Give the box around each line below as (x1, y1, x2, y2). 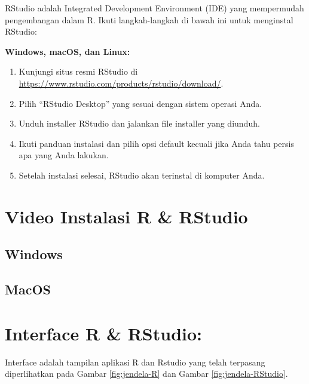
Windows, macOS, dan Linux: (5, 45, 130, 57)
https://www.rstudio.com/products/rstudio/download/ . (19, 76, 224, 89)
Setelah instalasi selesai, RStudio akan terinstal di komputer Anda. (19, 168, 265, 181)
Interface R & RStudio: (5, 321, 202, 345)
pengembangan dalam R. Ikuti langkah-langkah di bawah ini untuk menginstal (5, 13, 293, 26)
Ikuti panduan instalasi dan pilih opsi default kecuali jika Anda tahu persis (19, 137, 294, 149)
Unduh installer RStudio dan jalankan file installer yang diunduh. (19, 117, 260, 130)
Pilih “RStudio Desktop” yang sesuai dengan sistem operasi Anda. (19, 97, 262, 109)
